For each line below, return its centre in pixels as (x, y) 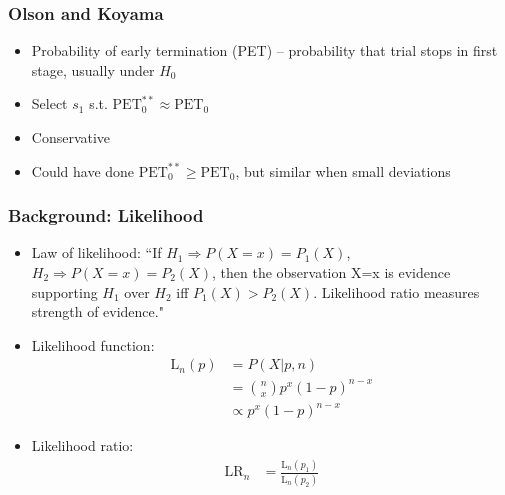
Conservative (71, 137)
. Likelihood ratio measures (396, 291)
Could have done (83, 170)
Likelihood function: (93, 344)
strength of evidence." (97, 311)
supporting (64, 291)
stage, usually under (93, 69)
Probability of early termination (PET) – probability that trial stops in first (264, 50)
